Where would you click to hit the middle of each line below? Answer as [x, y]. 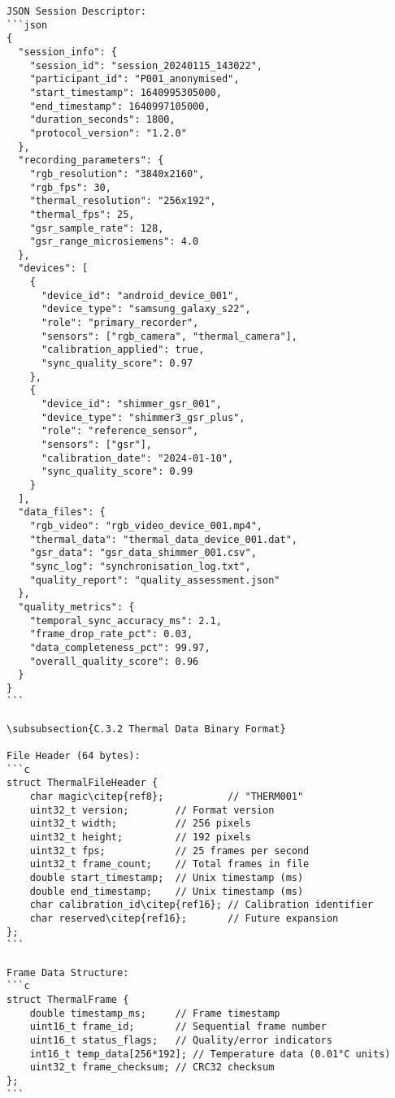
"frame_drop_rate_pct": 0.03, [111, 634]
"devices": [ [53, 269]
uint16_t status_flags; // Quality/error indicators [181, 1040]
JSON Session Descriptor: [76, 11]
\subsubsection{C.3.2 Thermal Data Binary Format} [146, 729]
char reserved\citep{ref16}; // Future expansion [184, 918]
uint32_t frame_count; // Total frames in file [169, 864]
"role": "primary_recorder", [120, 323]
